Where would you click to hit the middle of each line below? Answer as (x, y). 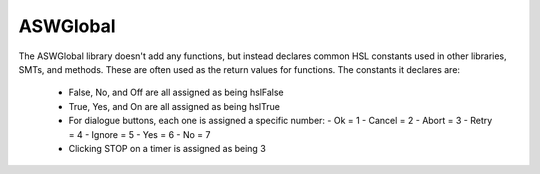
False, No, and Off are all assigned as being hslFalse (176, 92)
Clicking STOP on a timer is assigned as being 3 (167, 148)
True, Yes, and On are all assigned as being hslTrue (174, 106)
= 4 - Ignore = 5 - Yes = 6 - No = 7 (139, 134)
